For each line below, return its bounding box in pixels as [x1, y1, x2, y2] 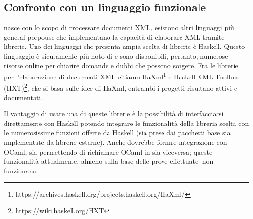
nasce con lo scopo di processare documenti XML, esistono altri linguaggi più [4, 22, 234, 32]
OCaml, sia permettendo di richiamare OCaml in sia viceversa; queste [4, 146, 213, 156]
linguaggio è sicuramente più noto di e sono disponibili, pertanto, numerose [4, 50, 228, 61]
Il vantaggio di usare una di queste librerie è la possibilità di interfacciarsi [4, 109, 224, 119]
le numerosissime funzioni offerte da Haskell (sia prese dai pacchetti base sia [4, 127, 231, 138]
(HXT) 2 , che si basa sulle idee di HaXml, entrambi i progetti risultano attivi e [4, 81, 237, 93]
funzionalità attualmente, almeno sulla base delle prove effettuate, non [4, 156, 214, 166]
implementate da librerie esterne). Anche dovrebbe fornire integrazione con [4, 137, 227, 147]
